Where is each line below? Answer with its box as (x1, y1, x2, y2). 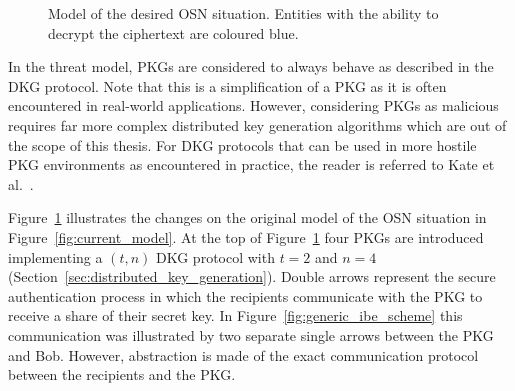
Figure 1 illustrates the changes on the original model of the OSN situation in (8, 207, 487, 228)
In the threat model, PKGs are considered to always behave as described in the (8, 56, 494, 77)
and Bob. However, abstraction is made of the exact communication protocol (8, 344, 479, 365)
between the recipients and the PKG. (8, 364, 236, 385)
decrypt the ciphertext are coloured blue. (48, 22, 299, 43)
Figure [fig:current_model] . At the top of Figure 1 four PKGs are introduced (8, 226, 484, 247)
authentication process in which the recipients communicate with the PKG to (8, 285, 483, 306)
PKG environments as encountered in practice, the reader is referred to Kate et (8, 154, 495, 175)
